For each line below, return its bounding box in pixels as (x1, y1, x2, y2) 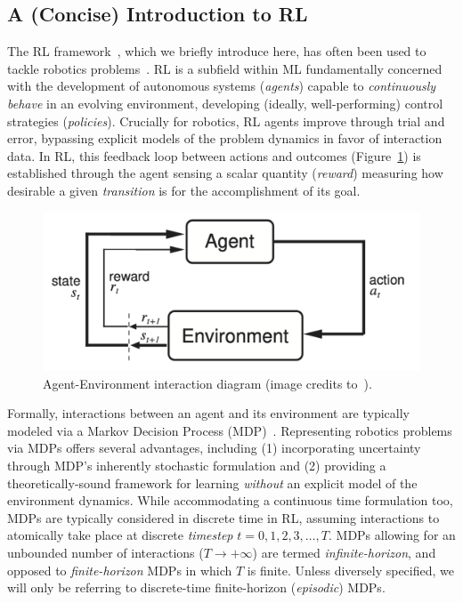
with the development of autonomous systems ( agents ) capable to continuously (7, 76, 436, 95)
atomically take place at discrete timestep (7, 526, 233, 544)
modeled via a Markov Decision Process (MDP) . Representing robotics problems (7, 421, 452, 439)
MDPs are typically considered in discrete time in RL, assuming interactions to (7, 508, 440, 527)
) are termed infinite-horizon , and (252, 543, 436, 561)
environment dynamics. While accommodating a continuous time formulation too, (7, 491, 453, 510)
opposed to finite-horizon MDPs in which (7, 560, 232, 579)
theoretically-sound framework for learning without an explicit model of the (7, 473, 418, 492)
